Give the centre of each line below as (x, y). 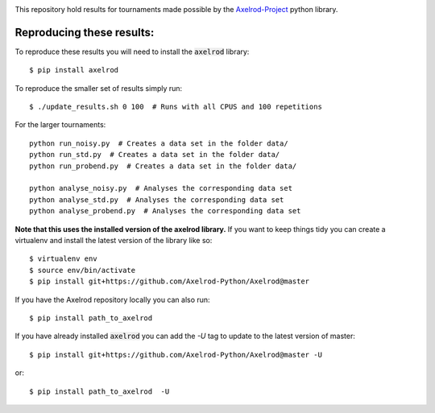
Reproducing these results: (85, 32)
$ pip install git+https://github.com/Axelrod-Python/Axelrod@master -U (176, 355)
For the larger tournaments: (60, 125)
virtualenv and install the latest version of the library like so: (114, 240)
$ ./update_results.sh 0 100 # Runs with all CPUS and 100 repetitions (176, 107)
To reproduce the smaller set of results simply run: (99, 88)
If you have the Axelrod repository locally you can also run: (112, 299)
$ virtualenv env (63, 259)
